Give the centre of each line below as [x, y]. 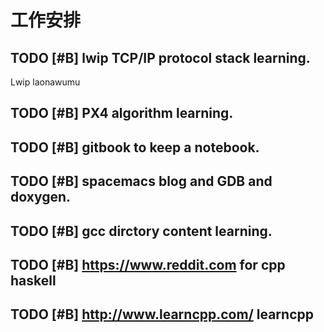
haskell [33, 280]
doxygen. [41, 197]
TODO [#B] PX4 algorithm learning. [122, 113]
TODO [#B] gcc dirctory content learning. [141, 231]
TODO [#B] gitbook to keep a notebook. [135, 147]
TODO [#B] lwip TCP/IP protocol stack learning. [160, 57]
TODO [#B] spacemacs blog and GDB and [141, 181]
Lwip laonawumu [45, 82]
